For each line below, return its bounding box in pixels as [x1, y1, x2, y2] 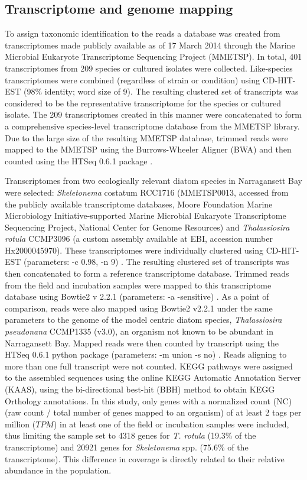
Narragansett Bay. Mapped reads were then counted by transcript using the [5, 336, 279, 349]
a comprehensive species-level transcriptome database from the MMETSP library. [5, 119, 300, 132]
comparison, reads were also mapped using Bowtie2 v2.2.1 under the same [5, 301, 273, 314]
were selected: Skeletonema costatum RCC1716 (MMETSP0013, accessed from [5, 186, 289, 198]
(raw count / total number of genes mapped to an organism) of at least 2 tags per [5, 406, 302, 419]
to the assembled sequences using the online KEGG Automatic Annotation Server [5, 371, 301, 384]
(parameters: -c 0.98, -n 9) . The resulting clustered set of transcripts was [24, 255, 289, 268]
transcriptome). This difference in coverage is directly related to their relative [5, 452, 285, 465]
